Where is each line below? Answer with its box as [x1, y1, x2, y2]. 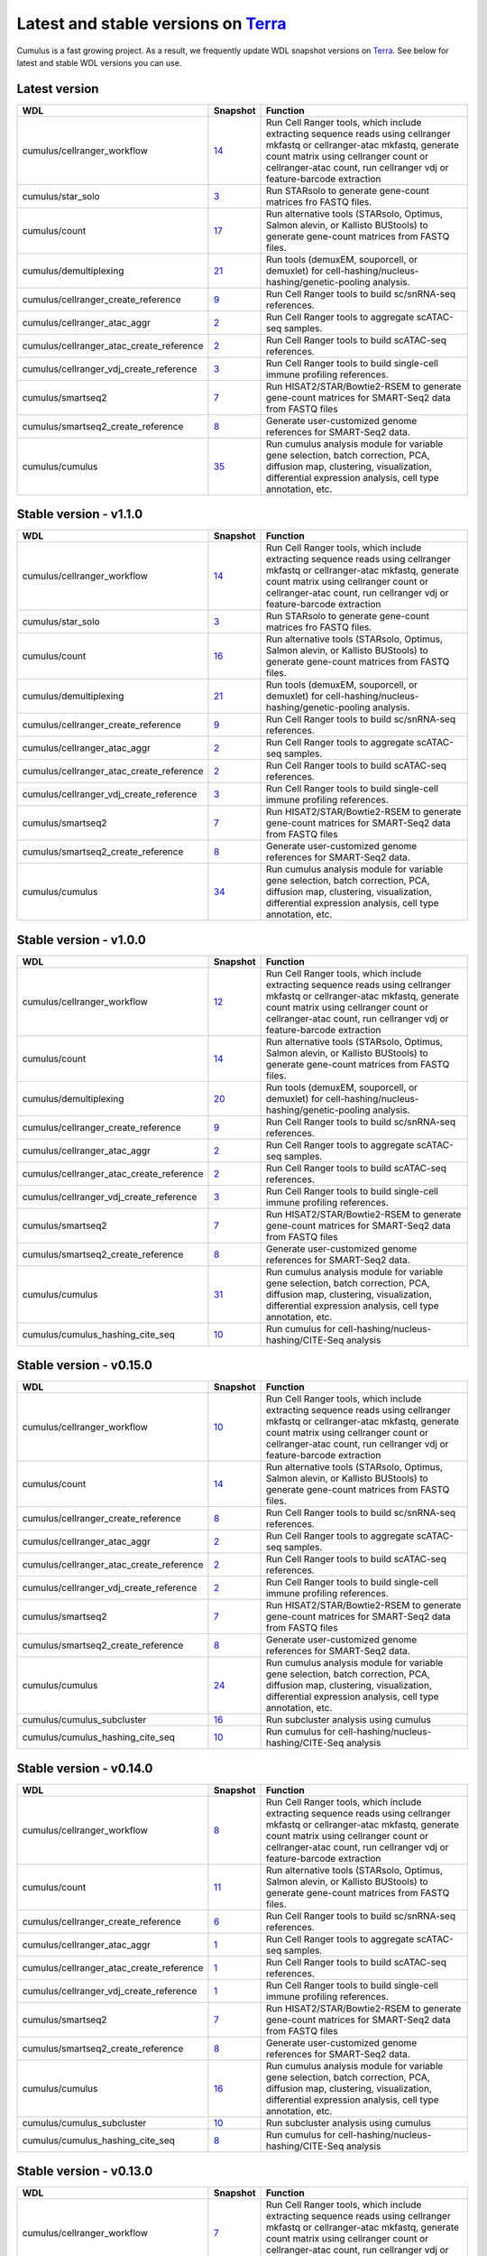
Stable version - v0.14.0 [16, 1761, 153, 1776]
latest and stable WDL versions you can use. [16, 57, 182, 68]
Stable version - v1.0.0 [16, 932, 146, 948]
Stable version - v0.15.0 [16, 1358, 153, 1373]
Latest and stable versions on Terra [16, 14, 288, 33]
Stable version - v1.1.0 [16, 506, 143, 522]
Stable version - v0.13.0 [16, 2164, 153, 2179]
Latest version [16, 81, 99, 97]
